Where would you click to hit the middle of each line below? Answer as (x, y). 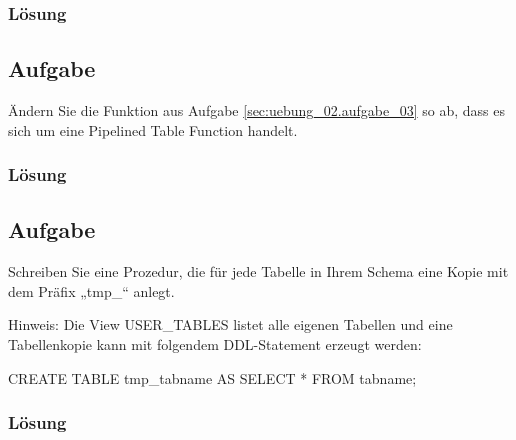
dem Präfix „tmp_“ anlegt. (91, 290)
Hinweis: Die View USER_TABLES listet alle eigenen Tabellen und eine (230, 324)
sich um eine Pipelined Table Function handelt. (153, 129)
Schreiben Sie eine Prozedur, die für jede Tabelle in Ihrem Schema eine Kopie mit (258, 271)
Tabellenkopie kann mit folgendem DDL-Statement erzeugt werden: (215, 344)
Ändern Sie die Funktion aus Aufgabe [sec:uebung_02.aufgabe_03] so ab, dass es (256, 110)
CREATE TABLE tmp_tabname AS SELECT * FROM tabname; (212, 377)
